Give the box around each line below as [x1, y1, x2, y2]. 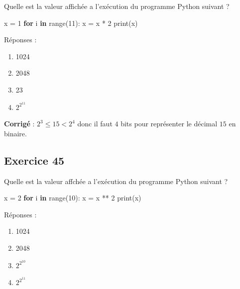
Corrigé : [4, 118, 35, 129]
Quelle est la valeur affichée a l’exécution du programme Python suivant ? [4, 1, 230, 11]
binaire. [4, 128, 27, 138]
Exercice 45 [4, 152, 65, 168]
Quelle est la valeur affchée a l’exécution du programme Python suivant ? [4, 176, 228, 186]
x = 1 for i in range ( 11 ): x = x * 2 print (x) [4, 17, 138, 28]
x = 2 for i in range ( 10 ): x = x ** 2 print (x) [4, 193, 141, 203]
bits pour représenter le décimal [120, 118, 218, 129]
